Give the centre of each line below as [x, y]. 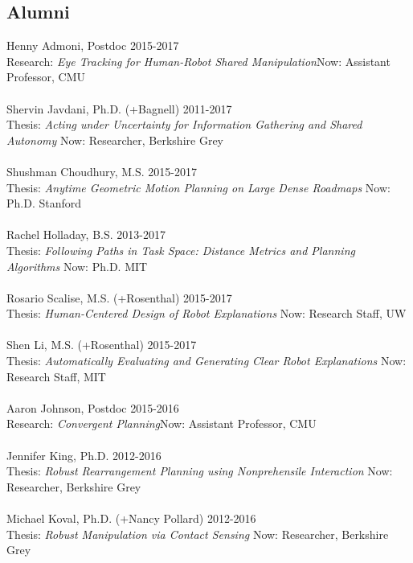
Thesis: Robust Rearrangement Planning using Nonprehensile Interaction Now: [200, 471]
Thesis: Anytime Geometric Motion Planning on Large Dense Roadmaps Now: [198, 187]
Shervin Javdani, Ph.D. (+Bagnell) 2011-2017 [119, 108]
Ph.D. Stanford [44, 203]
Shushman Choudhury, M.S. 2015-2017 [102, 171]
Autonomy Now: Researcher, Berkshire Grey [115, 140]
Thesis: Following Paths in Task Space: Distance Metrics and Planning [181, 250]
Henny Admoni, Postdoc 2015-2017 [93, 45]
